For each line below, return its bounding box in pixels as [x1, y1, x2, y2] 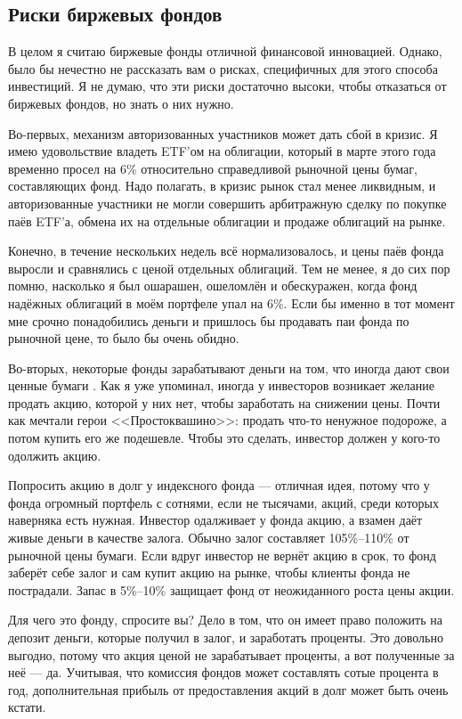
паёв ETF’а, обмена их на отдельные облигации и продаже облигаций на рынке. [8, 211, 446, 230]
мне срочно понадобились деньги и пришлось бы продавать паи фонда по [8, 311, 409, 330]
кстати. [8, 698, 46, 716]
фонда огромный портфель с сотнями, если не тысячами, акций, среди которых [8, 493, 439, 511]
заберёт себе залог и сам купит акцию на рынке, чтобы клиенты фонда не [8, 563, 410, 582]
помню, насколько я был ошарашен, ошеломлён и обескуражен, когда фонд [8, 276, 417, 295]
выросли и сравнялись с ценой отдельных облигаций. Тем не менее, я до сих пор [8, 258, 450, 277]
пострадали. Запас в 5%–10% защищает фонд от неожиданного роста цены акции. [8, 580, 455, 599]
